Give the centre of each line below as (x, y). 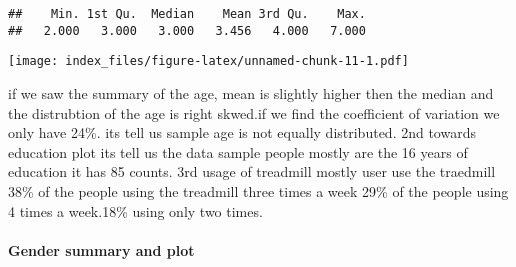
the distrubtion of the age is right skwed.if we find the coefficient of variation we (254, 112)
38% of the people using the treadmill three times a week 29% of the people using (258, 190)
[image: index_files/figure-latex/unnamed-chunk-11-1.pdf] (208, 61)
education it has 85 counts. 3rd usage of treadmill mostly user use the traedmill (252, 171)
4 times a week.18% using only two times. (135, 210)
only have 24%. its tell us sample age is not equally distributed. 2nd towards (242, 132)
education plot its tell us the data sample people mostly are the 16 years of (238, 151)
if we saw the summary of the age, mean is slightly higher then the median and (251, 92)
